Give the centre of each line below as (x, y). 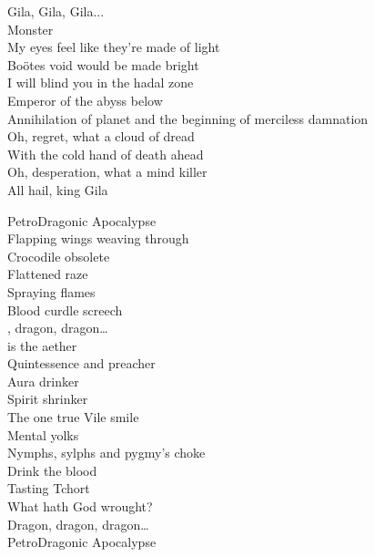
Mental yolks (43, 434)
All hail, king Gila (58, 189)
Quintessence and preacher (81, 363)
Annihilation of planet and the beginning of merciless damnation (188, 118)
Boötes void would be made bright (103, 64)
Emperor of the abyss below (85, 100)
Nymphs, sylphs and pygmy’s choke (106, 453)
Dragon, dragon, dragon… (78, 524)
